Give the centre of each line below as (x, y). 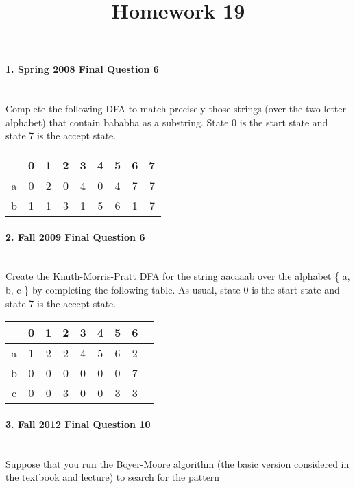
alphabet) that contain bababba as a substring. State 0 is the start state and (167, 122)
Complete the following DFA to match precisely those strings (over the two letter (176, 109)
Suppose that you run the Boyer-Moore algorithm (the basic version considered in (177, 463)
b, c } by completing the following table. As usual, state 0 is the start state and (173, 289)
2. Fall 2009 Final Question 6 (75, 236)
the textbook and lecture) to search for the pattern (113, 477)
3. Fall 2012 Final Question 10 (78, 424)
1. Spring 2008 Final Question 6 (82, 69)
